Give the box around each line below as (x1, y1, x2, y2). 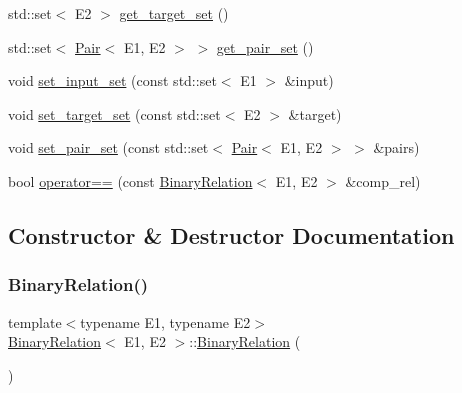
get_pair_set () (216, 36, 314, 57)
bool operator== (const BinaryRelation (8, 170, 253, 191)
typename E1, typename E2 (80, 311, 251, 332)
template (8, 311, 62, 332)
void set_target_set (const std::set (8, 103, 221, 124)
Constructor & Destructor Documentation (8, 219, 455, 250)
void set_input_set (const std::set (8, 70, 217, 91)
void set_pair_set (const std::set (8, 137, 209, 158)
